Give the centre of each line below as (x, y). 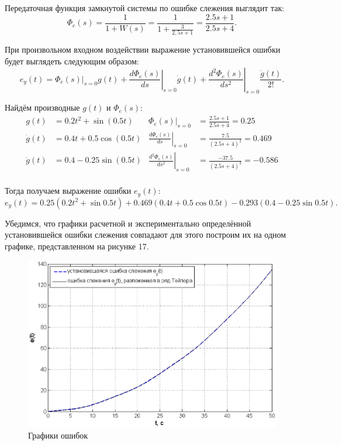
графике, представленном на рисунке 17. (77, 246)
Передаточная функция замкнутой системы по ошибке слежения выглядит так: (145, 8)
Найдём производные (42, 107)
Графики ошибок (58, 435)
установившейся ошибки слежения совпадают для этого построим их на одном (146, 235)
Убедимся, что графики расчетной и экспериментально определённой (128, 223)
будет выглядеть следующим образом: (72, 61)
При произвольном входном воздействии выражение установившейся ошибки (143, 49)
